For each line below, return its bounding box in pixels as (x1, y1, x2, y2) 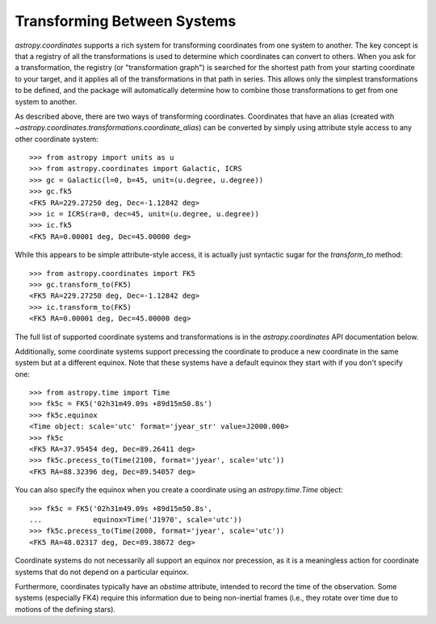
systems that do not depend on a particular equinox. (15, 567, 190, 576)
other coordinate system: (15, 134, 99, 144)
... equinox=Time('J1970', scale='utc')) (29, 515, 242, 524)
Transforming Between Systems (15, 12, 237, 30)
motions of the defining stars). (15, 604, 116, 614)
